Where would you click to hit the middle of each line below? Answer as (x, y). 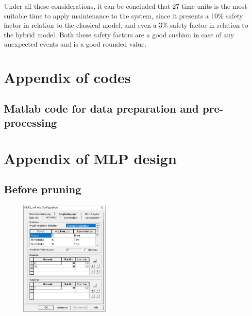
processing (31, 123)
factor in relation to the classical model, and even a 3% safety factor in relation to (126, 25)
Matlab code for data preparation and (101, 108)
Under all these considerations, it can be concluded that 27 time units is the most (126, 6)
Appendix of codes (67, 77)
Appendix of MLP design (90, 158)
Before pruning (43, 189)
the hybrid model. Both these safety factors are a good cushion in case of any (119, 34)
